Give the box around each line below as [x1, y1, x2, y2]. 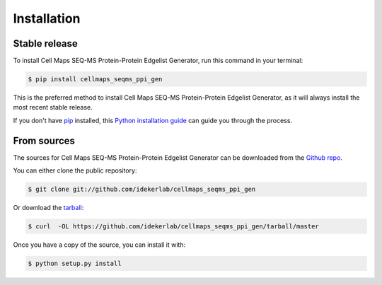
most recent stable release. [13, 103, 93, 112]
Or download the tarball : [13, 204, 84, 212]
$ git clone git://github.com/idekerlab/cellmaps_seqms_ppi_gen [28, 185, 256, 194]
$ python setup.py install [28, 260, 122, 268]
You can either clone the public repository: [13, 166, 137, 175]
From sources [13, 134, 76, 146]
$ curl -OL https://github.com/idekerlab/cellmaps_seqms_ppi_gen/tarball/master [28, 223, 320, 231]
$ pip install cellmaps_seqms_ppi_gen [28, 75, 163, 83]
